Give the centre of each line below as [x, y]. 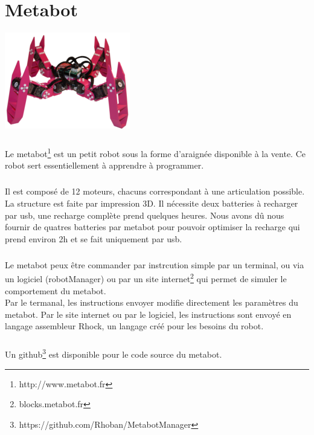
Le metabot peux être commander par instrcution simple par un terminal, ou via [155, 264]
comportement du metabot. [56, 290]
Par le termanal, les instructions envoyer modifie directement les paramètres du [152, 302]
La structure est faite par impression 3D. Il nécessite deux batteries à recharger [152, 203]
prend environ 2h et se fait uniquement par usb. [94, 238]
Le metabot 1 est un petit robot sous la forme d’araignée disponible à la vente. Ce [155, 153]
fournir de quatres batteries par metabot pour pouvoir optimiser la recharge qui [152, 227]
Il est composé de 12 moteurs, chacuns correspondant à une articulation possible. [155, 191]
